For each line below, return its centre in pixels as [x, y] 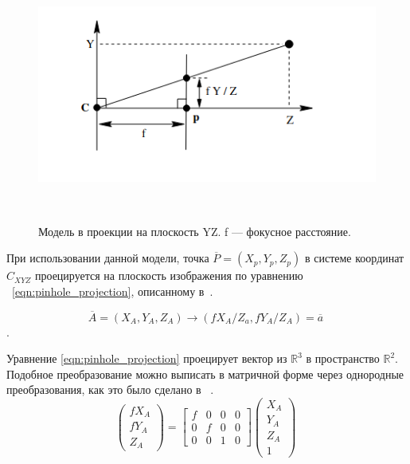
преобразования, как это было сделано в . [110, 389]
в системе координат [354, 258]
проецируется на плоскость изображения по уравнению [169, 275]
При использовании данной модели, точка [108, 258]
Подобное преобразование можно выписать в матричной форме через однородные [205, 374]
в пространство [343, 358]
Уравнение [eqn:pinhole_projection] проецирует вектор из [147, 358]
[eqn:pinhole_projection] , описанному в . [113, 291]
